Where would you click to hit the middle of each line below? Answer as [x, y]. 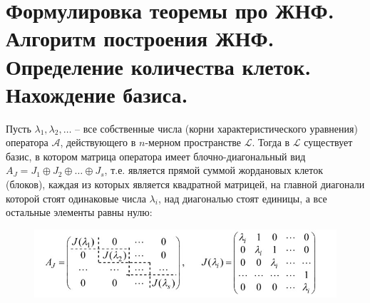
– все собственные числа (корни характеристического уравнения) [216, 128]
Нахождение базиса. [97, 94]
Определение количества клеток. [159, 66]
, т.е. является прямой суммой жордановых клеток [214, 170]
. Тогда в [271, 142]
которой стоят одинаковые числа [76, 198]
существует [328, 142]
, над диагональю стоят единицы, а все [242, 198]
